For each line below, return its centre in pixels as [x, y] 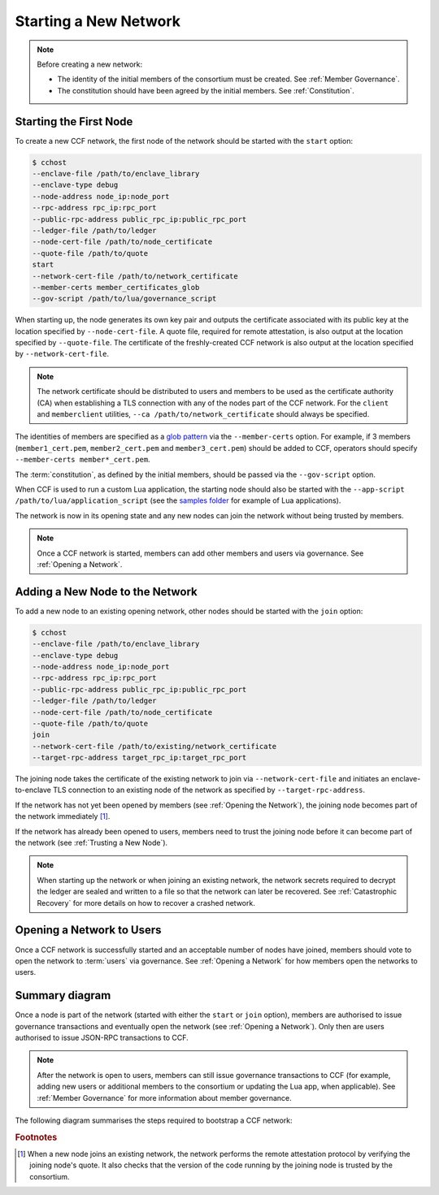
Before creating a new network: [89, 64]
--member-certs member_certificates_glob [116, 287]
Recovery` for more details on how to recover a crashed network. [146, 903]
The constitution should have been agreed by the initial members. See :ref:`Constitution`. [206, 90]
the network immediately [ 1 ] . [63, 816]
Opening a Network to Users [88, 930]
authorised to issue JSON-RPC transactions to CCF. [102, 1037]
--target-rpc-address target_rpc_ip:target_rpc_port [139, 758]
